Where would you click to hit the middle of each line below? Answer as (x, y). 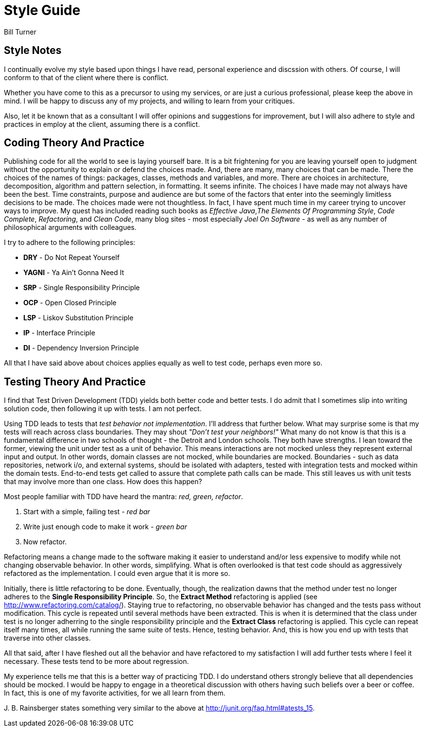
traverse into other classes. (47, 638)
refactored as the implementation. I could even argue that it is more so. (117, 574)
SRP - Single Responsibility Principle (82, 288)
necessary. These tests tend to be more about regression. (96, 661)
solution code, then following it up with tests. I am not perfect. (103, 409)
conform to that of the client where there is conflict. (86, 77)
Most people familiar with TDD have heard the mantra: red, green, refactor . (124, 497)
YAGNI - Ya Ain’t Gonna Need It (74, 273)
